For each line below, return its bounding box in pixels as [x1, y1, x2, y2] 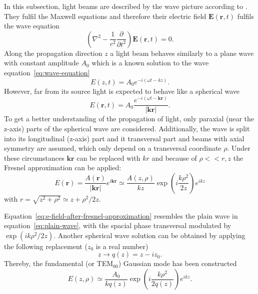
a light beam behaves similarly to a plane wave [110, 47, 254, 58]
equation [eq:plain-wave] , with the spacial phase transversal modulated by [4, 220, 231, 231]
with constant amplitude [4, 57, 79, 68]
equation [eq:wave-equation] [4, 67, 90, 77]
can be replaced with [76, 152, 140, 163]
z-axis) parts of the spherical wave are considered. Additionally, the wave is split [4, 123, 250, 133]
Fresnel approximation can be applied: [4, 162, 121, 173]
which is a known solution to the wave [91, 57, 209, 68]
